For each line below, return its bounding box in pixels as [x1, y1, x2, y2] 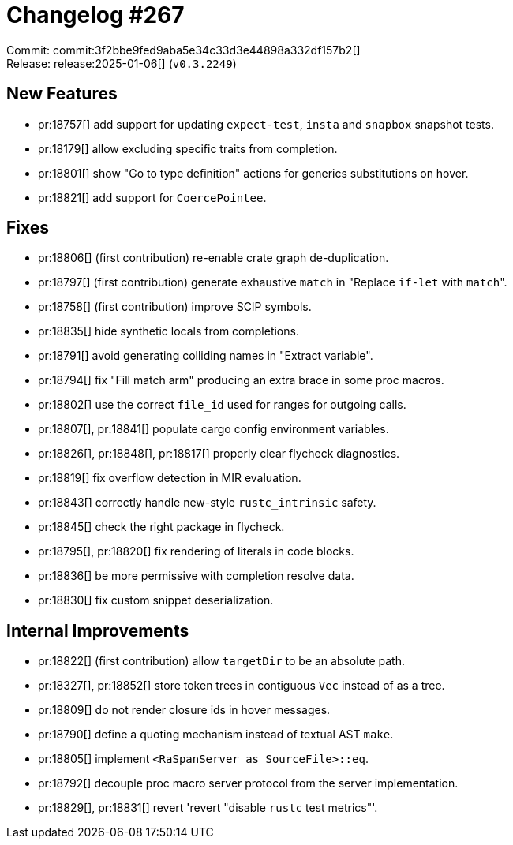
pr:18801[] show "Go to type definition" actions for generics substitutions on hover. [38, 166, 469, 180]
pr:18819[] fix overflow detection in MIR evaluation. [38, 471, 301, 485]
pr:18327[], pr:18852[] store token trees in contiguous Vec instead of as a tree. [38, 679, 445, 693]
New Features [6, 84, 118, 104]
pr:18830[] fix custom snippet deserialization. [38, 593, 274, 608]
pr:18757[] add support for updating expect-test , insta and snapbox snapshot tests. [38, 117, 494, 131]
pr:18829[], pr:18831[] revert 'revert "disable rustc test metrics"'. [38, 801, 378, 815]
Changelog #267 [6, 2, 185, 28]
